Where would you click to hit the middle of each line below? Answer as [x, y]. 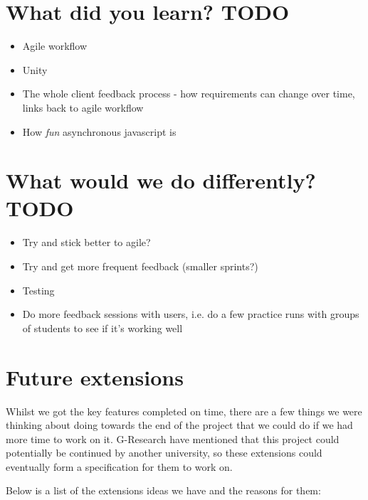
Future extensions [95, 377]
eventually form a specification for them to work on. [119, 466]
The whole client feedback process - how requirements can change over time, [189, 94]
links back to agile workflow [83, 107]
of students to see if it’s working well [102, 328]
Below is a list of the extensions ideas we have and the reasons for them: [163, 490]
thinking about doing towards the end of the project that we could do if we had [179, 425]
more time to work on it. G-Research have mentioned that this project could [173, 438]
